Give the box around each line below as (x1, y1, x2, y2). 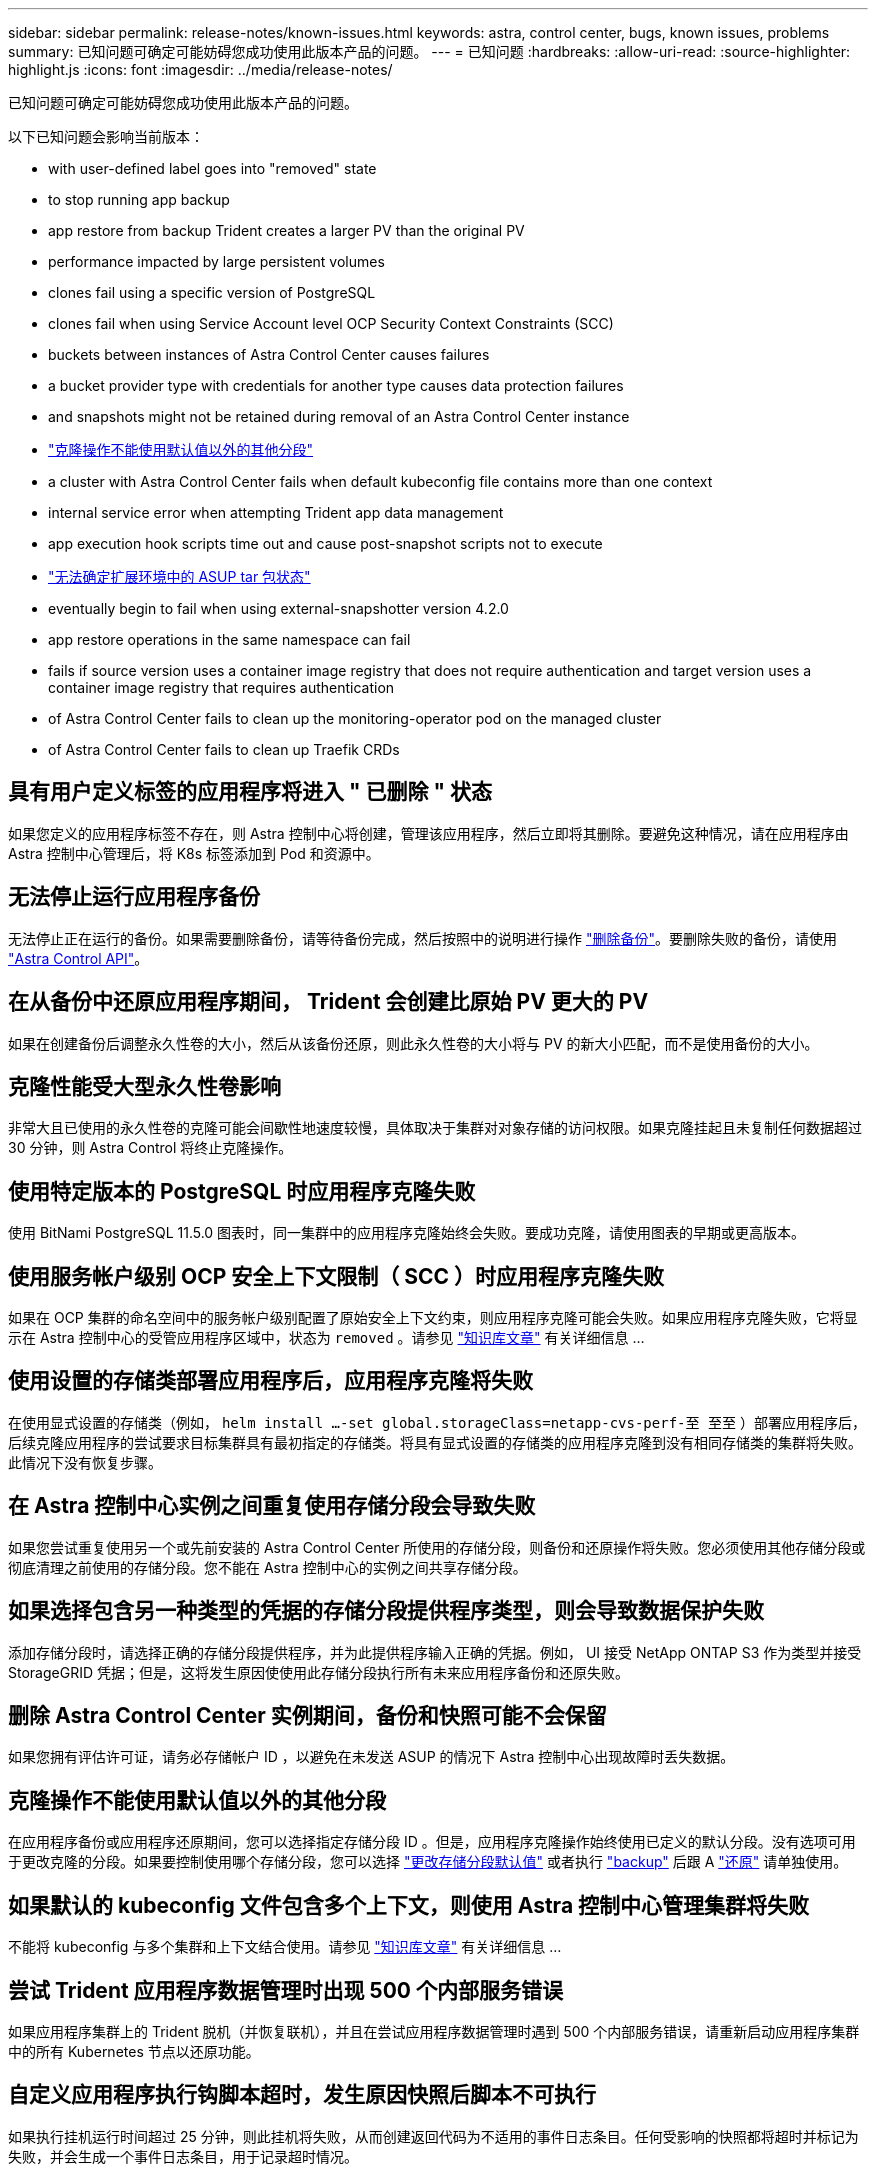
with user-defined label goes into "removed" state (48, 160, 377, 177)
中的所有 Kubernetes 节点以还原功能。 (8, 2042, 260, 2060)
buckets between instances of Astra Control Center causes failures (48, 346, 490, 363)
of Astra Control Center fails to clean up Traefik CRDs (48, 741, 400, 758)
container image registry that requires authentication (48, 679, 395, 696)
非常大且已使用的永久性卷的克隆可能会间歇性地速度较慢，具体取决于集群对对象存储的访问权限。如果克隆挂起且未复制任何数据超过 (8, 1119, 862, 1137)
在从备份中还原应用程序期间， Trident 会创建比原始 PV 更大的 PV (8, 989, 649, 1015)
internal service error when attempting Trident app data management (48, 504, 504, 521)
